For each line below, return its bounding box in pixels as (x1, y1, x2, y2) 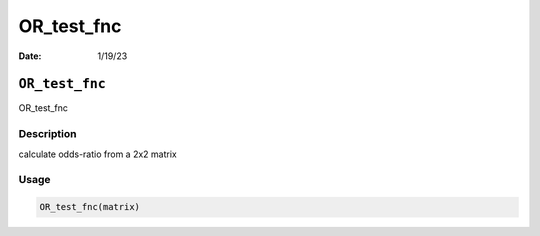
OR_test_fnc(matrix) (39, 201, 140, 213)
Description (18, 127, 77, 141)
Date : (18, 50, 42, 62)
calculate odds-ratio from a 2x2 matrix (18, 148, 177, 160)
